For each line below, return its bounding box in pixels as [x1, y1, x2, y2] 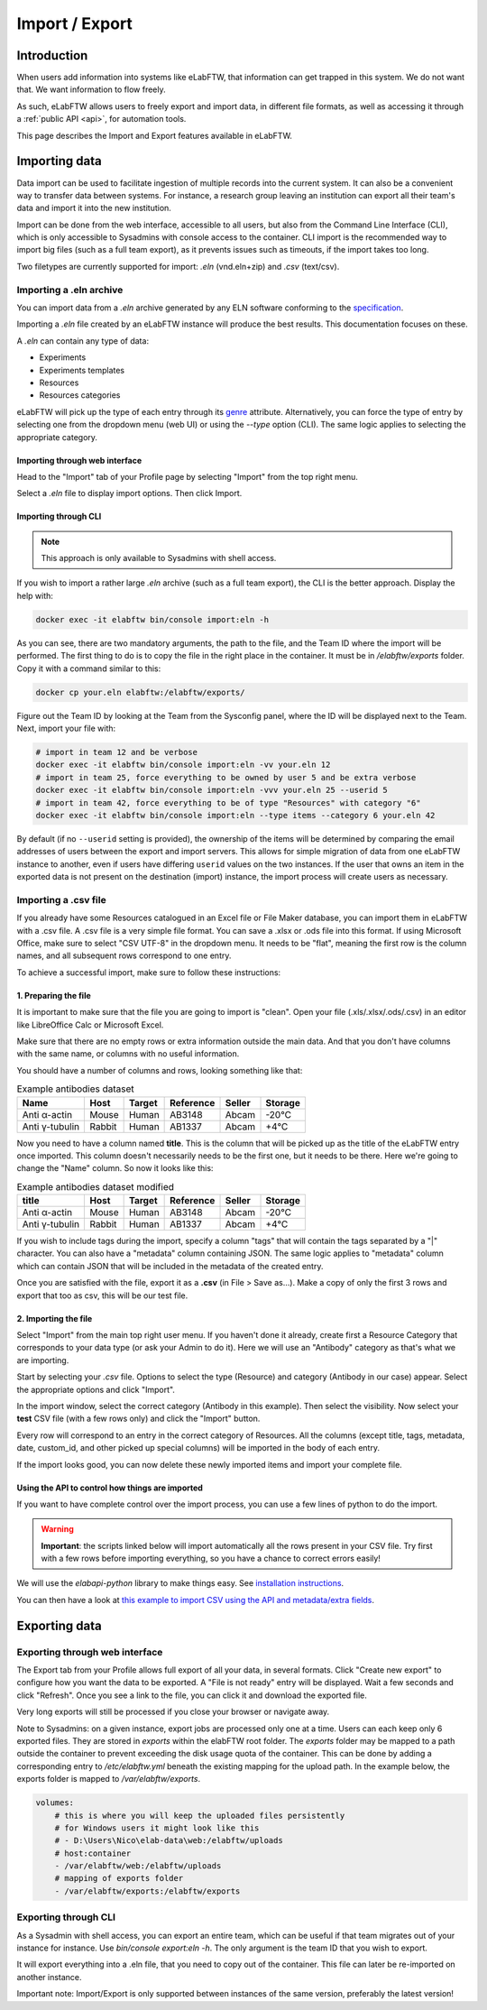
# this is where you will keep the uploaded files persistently [54, 1810, 345, 1821]
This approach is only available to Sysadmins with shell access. [41, 553, 277, 564]
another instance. [16, 1971, 82, 1982]
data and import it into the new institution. [16, 203, 171, 214]
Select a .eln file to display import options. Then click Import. [16, 488, 243, 499]
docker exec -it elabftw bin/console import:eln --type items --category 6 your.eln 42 [35, 810, 436, 820]
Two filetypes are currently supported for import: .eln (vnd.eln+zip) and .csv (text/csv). [16, 261, 340, 272]
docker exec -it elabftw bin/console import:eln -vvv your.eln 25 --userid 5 [35, 785, 388, 796]
